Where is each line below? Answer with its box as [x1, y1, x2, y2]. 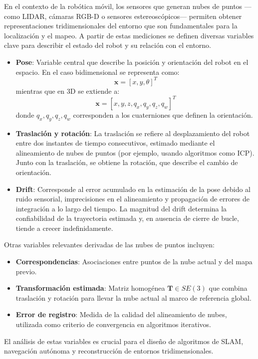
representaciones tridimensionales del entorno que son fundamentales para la [4, 20, 238, 31]
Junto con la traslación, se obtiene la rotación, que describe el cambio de [15, 157, 238, 168]
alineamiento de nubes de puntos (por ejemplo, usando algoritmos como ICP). [15, 147, 255, 158]
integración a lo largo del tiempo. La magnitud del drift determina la [15, 203, 227, 213]
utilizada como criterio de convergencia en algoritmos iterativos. [15, 319, 211, 330]
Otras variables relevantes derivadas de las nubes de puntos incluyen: [4, 239, 215, 250]
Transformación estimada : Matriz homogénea [15, 283, 165, 293]
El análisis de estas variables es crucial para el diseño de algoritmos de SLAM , [4, 336, 244, 346]
